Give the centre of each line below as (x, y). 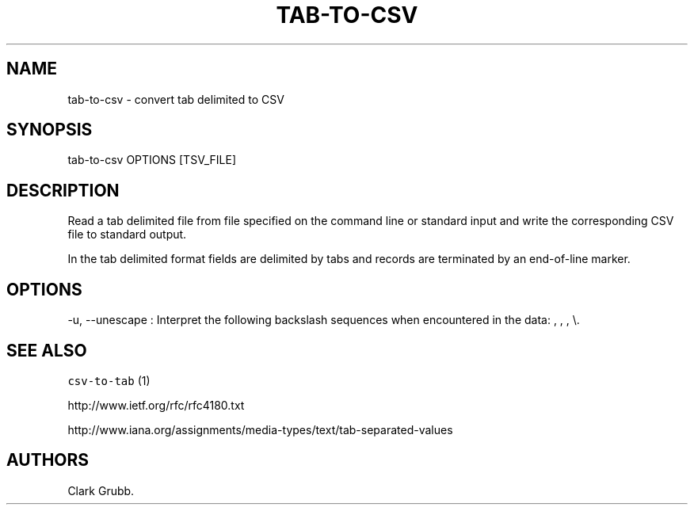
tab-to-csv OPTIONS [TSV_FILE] (152, 160)
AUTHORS (48, 460)
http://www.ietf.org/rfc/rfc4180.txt (156, 405)
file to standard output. (127, 235)
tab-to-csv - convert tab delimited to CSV (176, 99)
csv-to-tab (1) (109, 380)
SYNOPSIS (50, 130)
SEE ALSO (47, 350)
